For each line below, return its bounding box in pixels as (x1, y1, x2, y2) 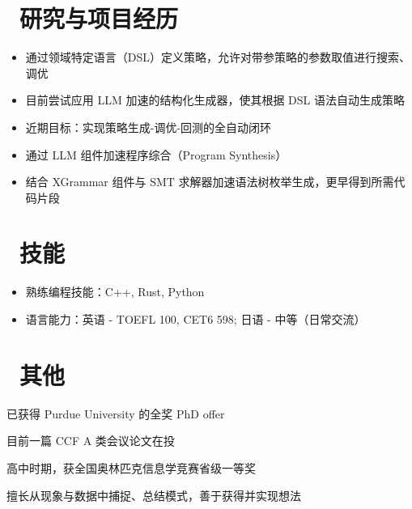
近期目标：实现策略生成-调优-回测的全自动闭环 (25, 118, 272, 135)
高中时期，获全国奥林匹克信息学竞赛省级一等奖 (6, 459, 256, 476)
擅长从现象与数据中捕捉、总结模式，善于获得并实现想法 (6, 486, 301, 503)
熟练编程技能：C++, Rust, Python (25, 283, 205, 300)
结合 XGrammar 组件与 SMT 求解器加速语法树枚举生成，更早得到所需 (25, 173, 394, 190)
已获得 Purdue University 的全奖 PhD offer (6, 405, 225, 422)
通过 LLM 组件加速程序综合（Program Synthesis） (25, 146, 287, 163)
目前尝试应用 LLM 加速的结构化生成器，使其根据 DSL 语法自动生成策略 (25, 91, 406, 108)
